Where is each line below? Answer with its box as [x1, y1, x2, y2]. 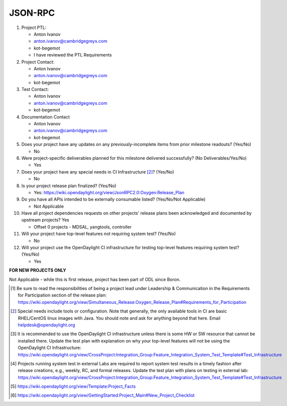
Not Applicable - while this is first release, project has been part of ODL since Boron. [9, 276, 181, 282]
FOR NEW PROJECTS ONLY [9, 267, 66, 273]
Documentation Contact [21, 114, 70, 120]
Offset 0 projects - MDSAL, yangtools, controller [33, 224, 132, 230]
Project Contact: [21, 59, 55, 65]
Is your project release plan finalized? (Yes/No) [21, 182, 117, 189]
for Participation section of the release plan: [18, 292, 107, 298]
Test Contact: [21, 87, 49, 92]
